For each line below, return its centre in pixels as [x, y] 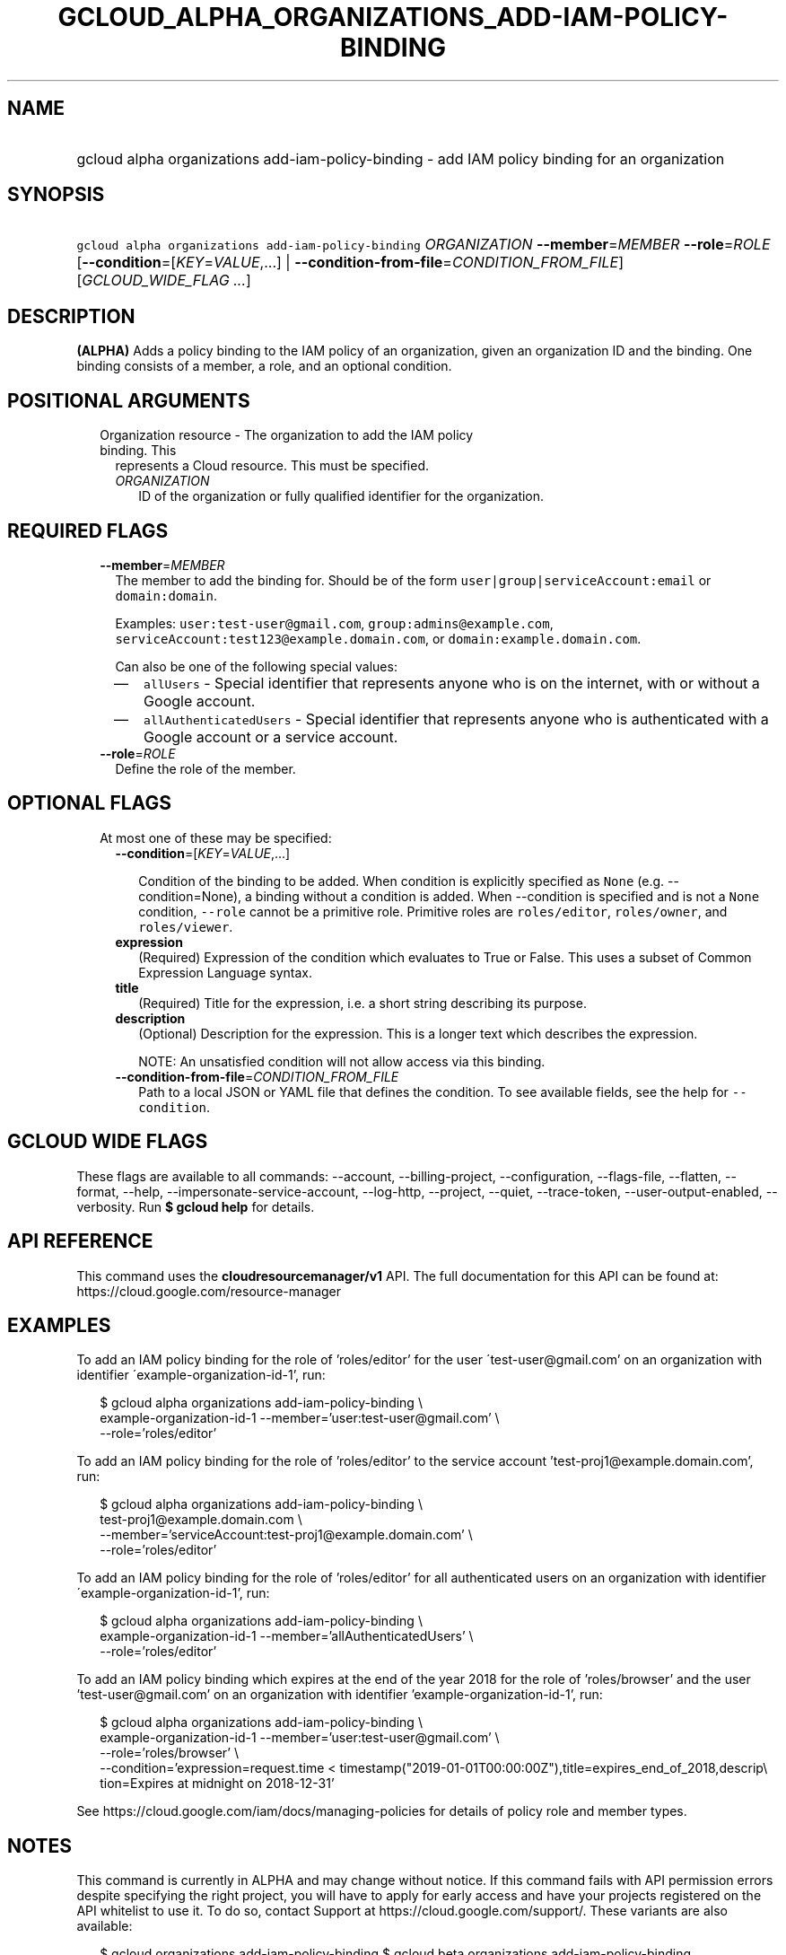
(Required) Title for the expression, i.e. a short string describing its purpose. [362, 1003]
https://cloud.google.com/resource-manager [209, 1291]
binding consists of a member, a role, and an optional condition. [264, 366]
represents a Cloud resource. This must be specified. [272, 466]
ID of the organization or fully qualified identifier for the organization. [341, 496]
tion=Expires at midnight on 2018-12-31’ [217, 1784]
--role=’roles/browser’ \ [169, 1753]
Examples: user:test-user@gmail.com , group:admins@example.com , [334, 623]
